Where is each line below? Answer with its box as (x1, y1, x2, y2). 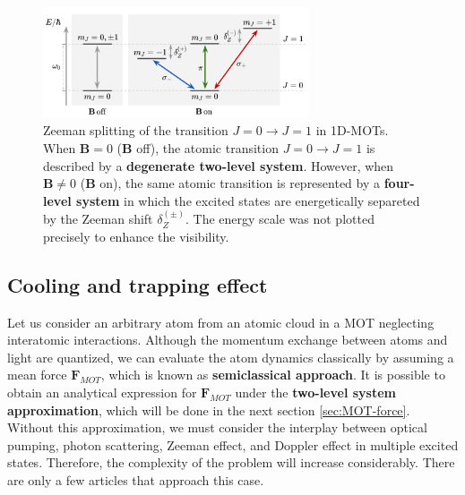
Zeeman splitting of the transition (43, 121, 228, 140)
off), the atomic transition (136, 138, 279, 157)
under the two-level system (235, 382, 397, 401)
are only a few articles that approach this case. (7, 470, 264, 489)
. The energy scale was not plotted (185, 209, 375, 228)
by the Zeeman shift (43, 209, 153, 228)
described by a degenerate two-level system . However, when (43, 156, 394, 175)
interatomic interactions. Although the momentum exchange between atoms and (7, 330, 448, 349)
